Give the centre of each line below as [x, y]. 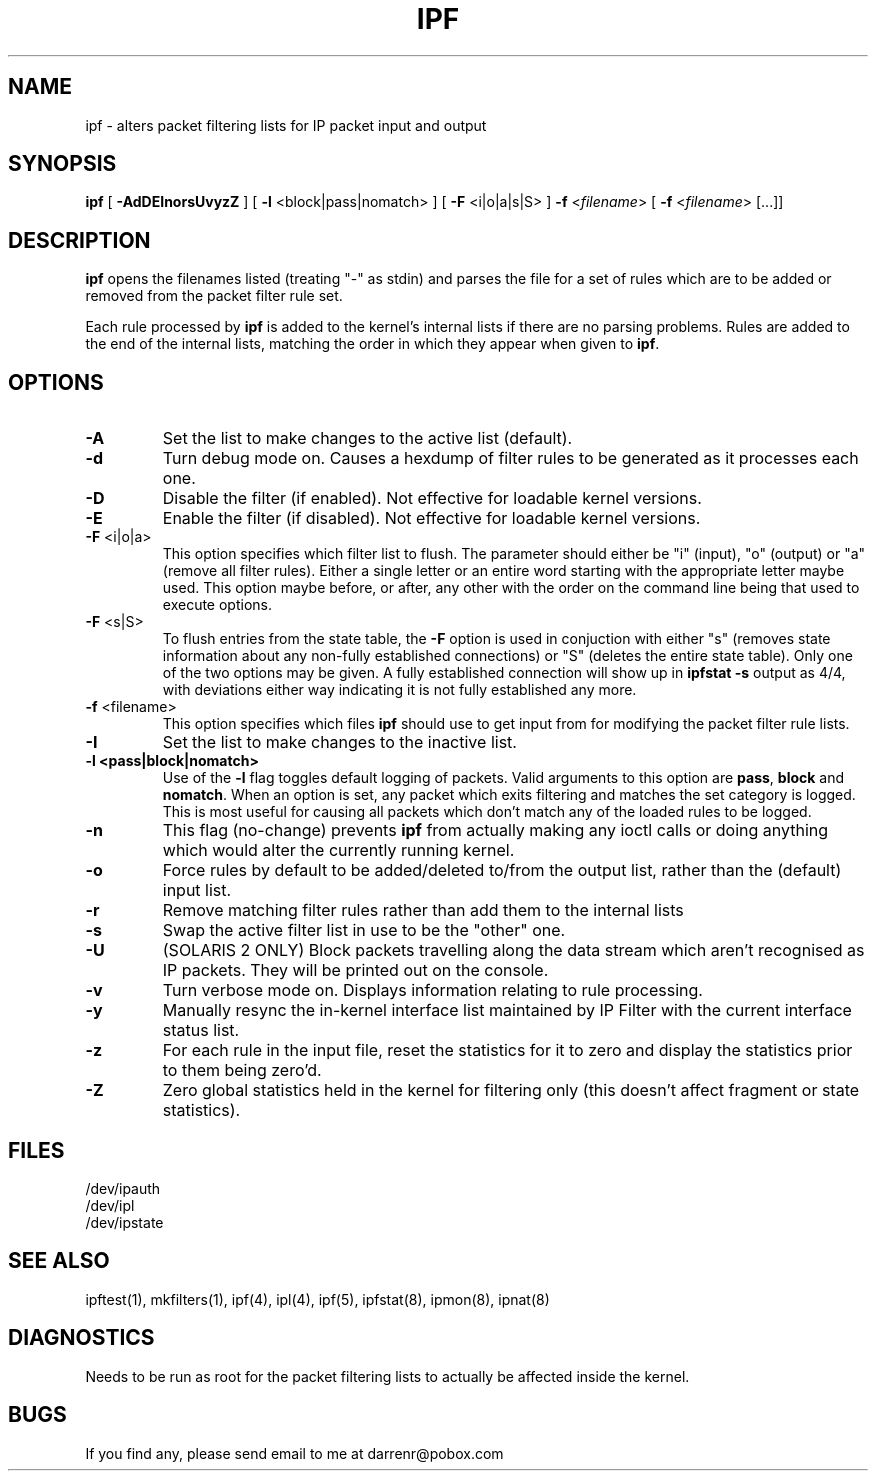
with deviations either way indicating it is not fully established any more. [399, 690]
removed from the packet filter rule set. [214, 296]
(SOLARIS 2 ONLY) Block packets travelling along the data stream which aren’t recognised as [513, 950]
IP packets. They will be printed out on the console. [355, 970]
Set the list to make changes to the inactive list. [339, 742]
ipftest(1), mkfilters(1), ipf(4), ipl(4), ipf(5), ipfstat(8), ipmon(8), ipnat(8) [317, 1299]
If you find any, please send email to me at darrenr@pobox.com [294, 1453]
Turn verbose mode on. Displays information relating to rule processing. [432, 990]
